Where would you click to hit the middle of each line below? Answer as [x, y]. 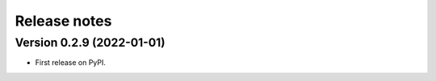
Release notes [63, 21]
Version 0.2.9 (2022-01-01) [90, 43]
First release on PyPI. [71, 63]
